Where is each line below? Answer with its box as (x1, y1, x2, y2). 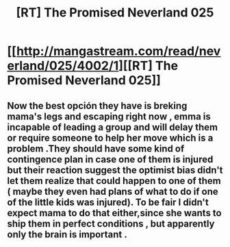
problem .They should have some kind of (7, 143, 185, 154)
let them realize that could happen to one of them (7, 175, 221, 187)
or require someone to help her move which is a (7, 132, 214, 143)
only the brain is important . (7, 228, 128, 240)
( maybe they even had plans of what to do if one (7, 185, 219, 197)
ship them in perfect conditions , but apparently (7, 217, 215, 229)
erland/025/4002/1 (7, 58, 119, 73)
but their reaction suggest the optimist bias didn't (7, 164, 223, 176)
